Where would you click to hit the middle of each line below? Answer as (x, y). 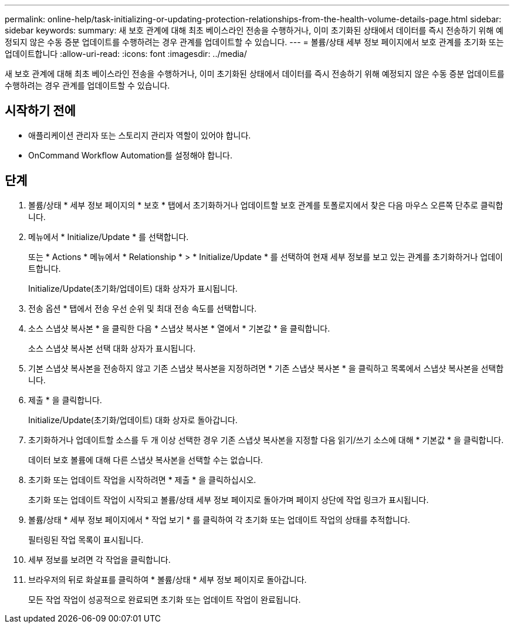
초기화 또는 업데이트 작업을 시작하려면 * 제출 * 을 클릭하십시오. (142, 480)
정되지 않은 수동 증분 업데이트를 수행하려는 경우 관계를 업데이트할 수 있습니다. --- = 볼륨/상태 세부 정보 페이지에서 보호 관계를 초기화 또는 (254, 42)
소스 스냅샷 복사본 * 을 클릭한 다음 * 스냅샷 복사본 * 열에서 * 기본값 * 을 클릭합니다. (179, 328)
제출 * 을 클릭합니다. (65, 400)
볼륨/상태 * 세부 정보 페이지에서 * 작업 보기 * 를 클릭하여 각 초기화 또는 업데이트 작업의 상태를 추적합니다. (219, 519)
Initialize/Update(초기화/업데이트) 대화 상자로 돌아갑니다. (133, 420)
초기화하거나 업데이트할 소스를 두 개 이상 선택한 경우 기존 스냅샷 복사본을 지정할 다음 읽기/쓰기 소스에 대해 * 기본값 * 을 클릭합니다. (266, 440)
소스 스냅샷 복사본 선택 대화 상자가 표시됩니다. (112, 348)
